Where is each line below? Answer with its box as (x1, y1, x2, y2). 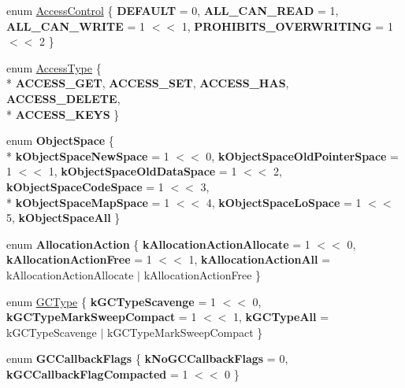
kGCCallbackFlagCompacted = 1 (6, 365, 188, 382)
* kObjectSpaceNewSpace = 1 (6, 147, 169, 164)
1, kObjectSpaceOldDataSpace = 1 (48, 163, 237, 179)
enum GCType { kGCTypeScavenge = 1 (6, 293, 216, 309)
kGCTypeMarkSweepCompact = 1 (6, 309, 197, 325)
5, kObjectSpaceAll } (6, 209, 121, 226)
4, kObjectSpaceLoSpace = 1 (206, 194, 362, 210)
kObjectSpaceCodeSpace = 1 (6, 178, 164, 194)
